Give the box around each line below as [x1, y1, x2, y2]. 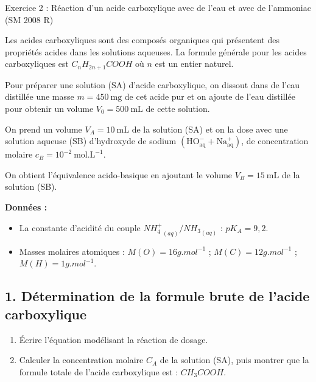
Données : [5, 200, 47, 213]
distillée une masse [5, 90, 74, 103]
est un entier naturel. [155, 57, 234, 70]
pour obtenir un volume [5, 102, 94, 115]
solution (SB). [5, 180, 57, 193]
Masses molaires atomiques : [19, 245, 125, 257]
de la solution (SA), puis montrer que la [160, 353, 309, 366]
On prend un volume [5, 122, 82, 135]
